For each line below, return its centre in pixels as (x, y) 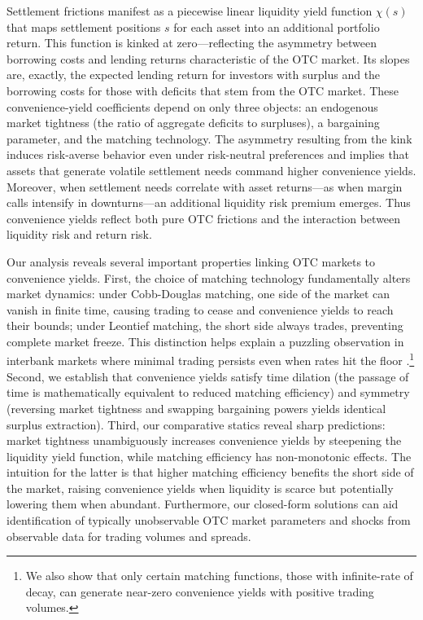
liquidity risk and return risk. (79, 234)
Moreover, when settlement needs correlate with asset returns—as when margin (205, 186)
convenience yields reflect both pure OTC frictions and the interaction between (204, 218)
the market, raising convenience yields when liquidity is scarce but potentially (200, 488)
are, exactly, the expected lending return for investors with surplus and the (194, 75)
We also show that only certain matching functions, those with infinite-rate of (219, 576)
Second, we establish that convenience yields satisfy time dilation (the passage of (208, 376)
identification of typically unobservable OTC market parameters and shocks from (209, 520)
